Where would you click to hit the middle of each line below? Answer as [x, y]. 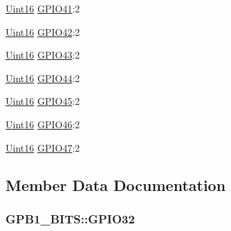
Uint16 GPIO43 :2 [43, 55]
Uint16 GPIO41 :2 [43, 8]
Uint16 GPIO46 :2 [43, 124]
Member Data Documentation [116, 184]
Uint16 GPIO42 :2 [43, 31]
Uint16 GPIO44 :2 [43, 78]
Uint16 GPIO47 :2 [43, 147]
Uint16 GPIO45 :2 [43, 101]
